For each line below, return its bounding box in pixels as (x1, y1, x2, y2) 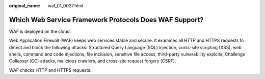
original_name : (9, 3, 41, 8)
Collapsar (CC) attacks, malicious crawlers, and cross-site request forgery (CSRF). (9, 58, 176, 64)
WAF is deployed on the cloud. (9, 28, 71, 34)
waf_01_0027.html (48, 3, 83, 8)
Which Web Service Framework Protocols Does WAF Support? (9, 15, 204, 24)
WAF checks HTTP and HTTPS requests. (9, 67, 92, 73)
